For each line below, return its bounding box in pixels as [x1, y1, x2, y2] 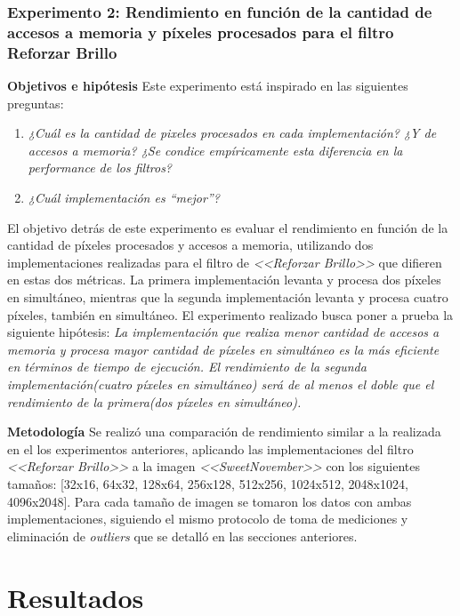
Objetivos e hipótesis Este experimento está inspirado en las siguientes [7, 76, 408, 95]
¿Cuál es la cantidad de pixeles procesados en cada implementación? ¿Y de [28, 124, 437, 142]
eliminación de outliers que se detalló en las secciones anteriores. [7, 526, 358, 545]
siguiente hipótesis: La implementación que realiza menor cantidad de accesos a [7, 323, 440, 341]
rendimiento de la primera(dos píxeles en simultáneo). [7, 392, 302, 411]
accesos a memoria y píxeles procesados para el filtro [7, 20, 394, 43]
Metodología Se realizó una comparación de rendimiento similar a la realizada [7, 422, 441, 441]
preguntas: [7, 93, 64, 112]
